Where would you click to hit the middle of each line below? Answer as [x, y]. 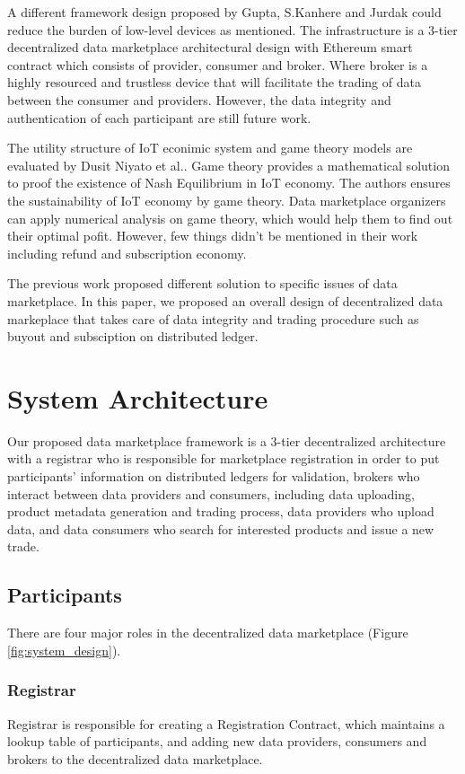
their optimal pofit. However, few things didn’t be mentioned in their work [213, 236]
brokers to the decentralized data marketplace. [135, 758]
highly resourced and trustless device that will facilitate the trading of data [214, 82]
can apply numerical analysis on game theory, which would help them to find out [230, 218]
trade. [23, 546]
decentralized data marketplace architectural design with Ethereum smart [210, 47]
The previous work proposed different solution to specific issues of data [202, 283]
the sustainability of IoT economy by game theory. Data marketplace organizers [227, 200]
